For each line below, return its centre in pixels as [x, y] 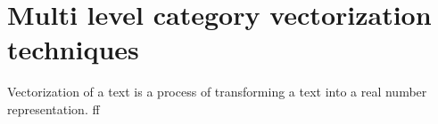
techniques [73, 49]
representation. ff [54, 108]
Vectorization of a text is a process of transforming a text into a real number [217, 92]
